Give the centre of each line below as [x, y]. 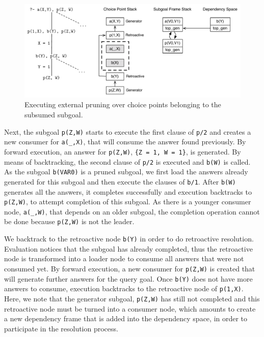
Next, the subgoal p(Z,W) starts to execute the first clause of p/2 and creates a [128, 131]
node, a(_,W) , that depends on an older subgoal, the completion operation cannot [132, 211]
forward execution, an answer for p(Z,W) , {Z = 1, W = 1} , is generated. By [123, 151]
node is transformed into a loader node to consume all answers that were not [124, 258]
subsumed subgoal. [54, 115]
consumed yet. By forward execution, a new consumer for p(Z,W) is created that [130, 268]
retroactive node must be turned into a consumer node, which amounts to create [130, 308]
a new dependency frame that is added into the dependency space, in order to [126, 318]
